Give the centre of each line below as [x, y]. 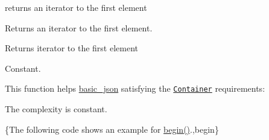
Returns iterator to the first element [71, 48]
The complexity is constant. [56, 109]
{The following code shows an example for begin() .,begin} [112, 129]
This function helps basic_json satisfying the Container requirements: [135, 88]
